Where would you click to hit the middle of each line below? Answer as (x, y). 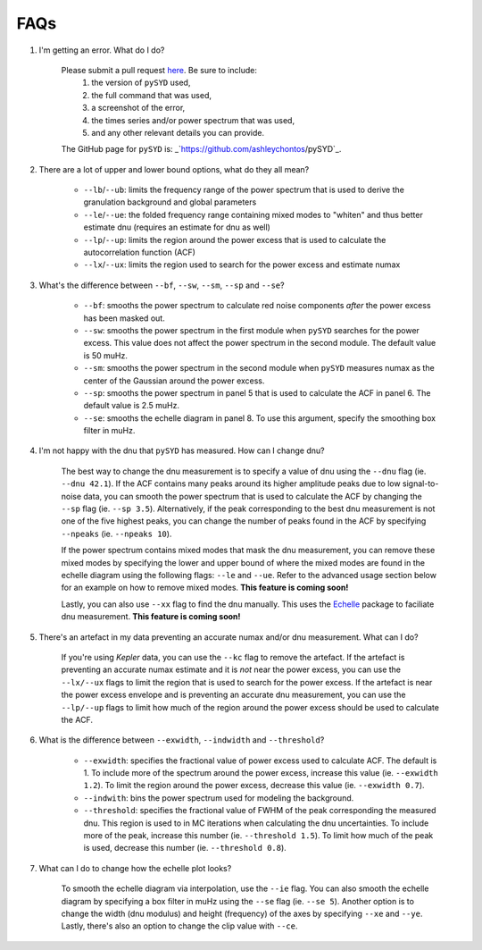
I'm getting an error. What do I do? (102, 50)
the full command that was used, (152, 95)
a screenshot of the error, (138, 108)
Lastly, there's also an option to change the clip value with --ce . (179, 926)
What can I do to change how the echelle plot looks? (135, 868)
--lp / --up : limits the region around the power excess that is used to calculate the (235, 240)
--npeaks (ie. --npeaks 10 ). (116, 534)
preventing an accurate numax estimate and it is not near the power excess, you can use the (231, 669)
